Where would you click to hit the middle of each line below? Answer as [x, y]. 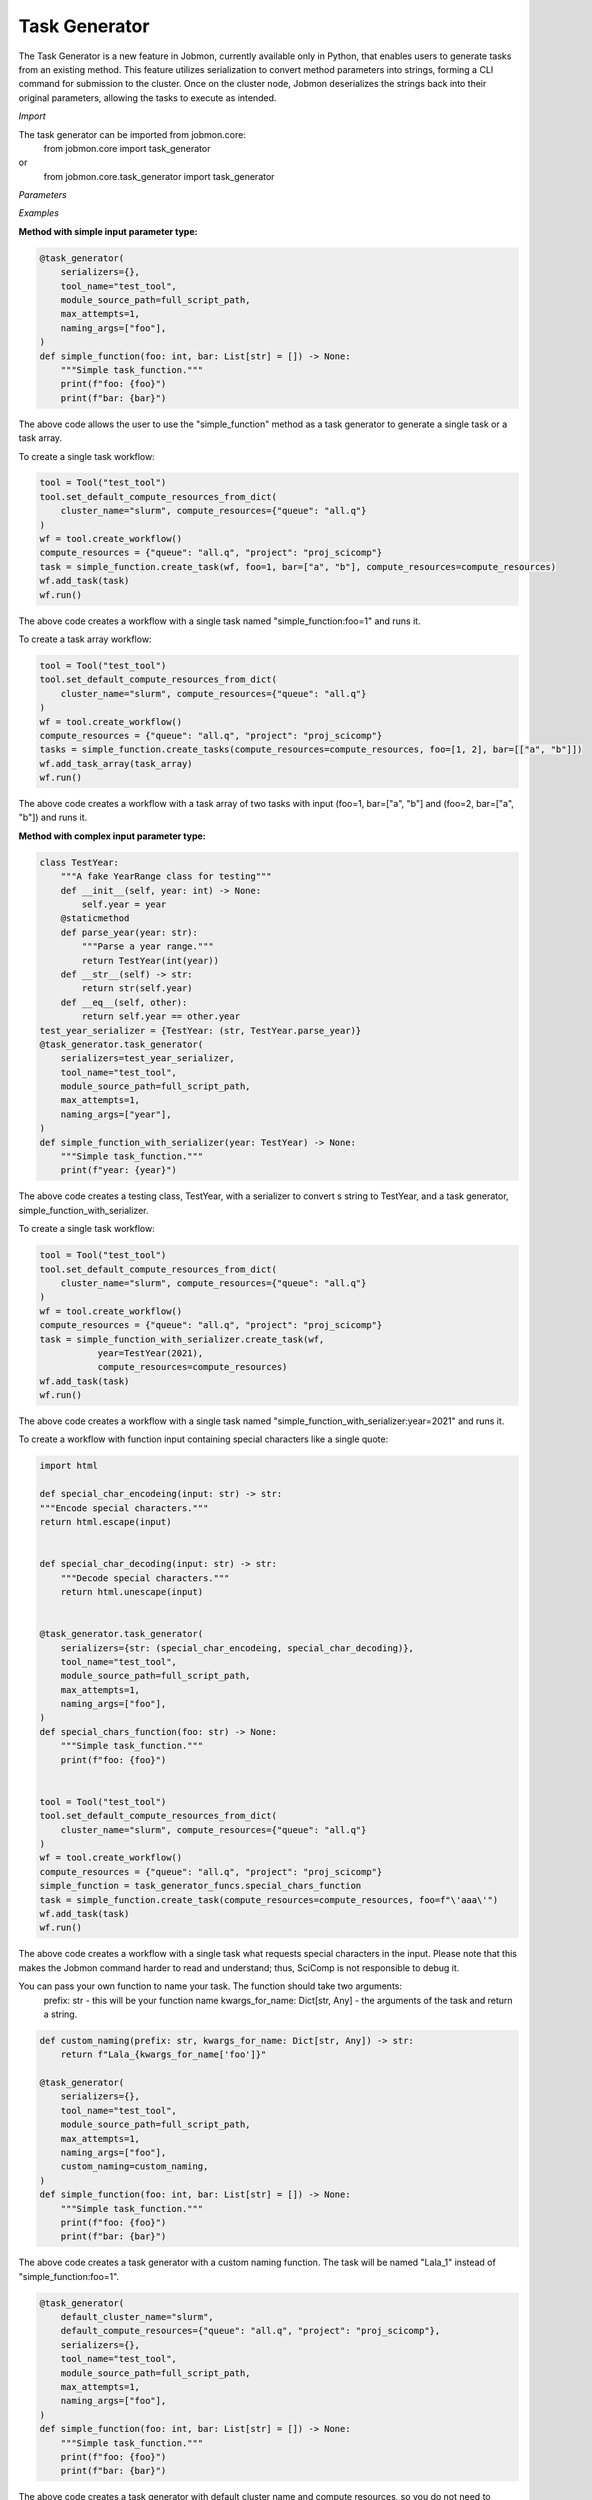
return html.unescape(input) [132, 1591]
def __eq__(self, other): [124, 1002]
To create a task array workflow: [85, 639]
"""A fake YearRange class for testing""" [166, 876]
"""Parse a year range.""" [147, 946]
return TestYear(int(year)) [150, 960]
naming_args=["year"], [116, 1114]
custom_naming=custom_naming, [134, 2166]
